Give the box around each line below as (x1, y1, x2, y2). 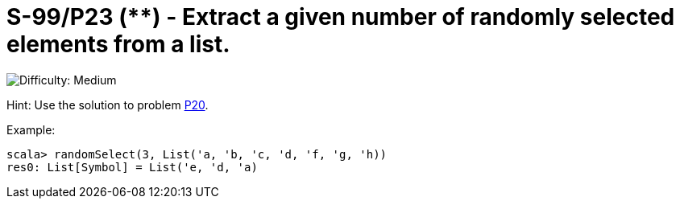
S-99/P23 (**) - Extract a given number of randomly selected (6, 3, 675, 31)
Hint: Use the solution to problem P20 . (6, 97, 209, 112)
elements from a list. (6, 31, 230, 58)
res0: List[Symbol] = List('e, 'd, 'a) (6, 160, 258, 174)
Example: (6, 122, 56, 137)
